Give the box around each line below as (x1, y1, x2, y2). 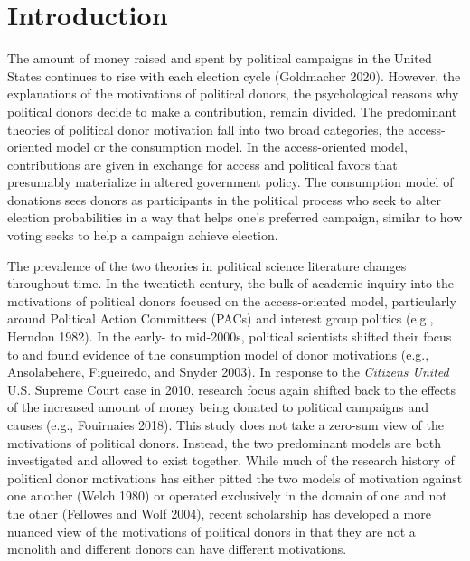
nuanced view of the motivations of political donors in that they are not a (7, 521, 416, 540)
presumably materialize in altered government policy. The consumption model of (7, 173, 454, 192)
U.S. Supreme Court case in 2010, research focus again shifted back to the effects (7, 379, 456, 398)
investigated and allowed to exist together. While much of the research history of (7, 451, 455, 470)
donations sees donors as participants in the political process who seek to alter (7, 190, 441, 209)
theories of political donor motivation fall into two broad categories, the (7, 119, 404, 138)
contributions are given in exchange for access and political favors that (7, 154, 398, 173)
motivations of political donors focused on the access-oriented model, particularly (7, 291, 456, 310)
